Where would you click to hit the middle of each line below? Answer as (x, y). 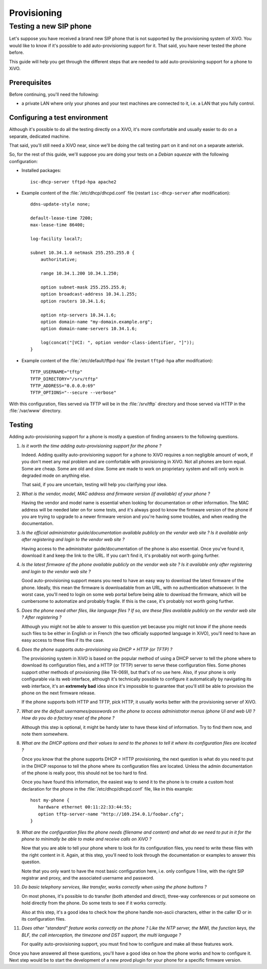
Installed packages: (41, 170)
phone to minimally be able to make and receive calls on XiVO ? (87, 839)
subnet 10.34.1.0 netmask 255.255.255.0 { (83, 253)
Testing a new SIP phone (50, 26)
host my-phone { (50, 800)
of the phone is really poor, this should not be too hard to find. (85, 773)
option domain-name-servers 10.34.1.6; (89, 329)
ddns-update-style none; (60, 204)
